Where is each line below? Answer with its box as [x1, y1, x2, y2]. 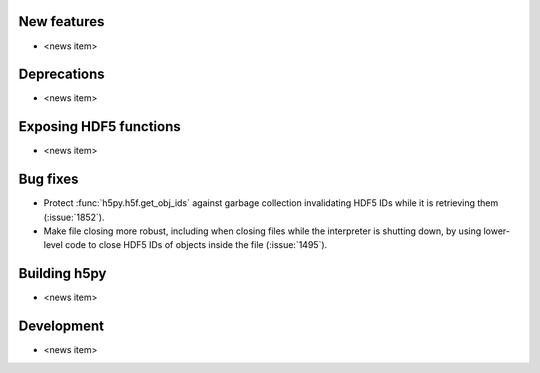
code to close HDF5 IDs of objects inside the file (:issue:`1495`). [65, 239, 328, 251]
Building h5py [18, 265, 107, 282]
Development [18, 318, 105, 335]
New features [18, 13, 105, 30]
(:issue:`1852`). [43, 211, 105, 223]
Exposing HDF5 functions [18, 118, 181, 135]
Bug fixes [18, 171, 79, 188]
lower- [483, 225, 510, 237]
